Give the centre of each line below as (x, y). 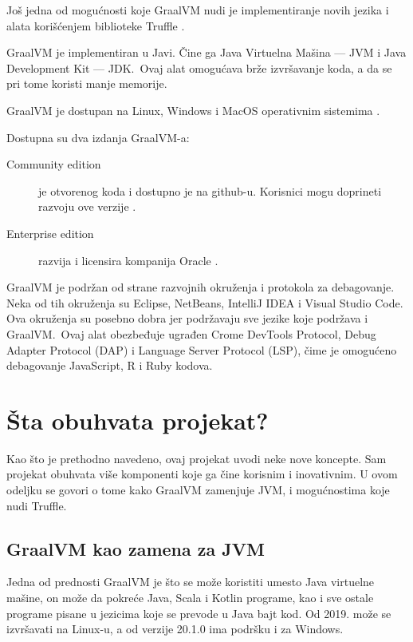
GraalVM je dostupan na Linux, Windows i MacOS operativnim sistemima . (193, 110)
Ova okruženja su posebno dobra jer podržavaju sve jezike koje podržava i (187, 318)
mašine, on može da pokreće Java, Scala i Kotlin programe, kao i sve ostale (190, 597)
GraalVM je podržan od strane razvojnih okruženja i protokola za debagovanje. (201, 287)
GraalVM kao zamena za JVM (136, 548)
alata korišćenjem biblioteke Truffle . (96, 25)
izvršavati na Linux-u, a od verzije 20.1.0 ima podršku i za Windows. (175, 629)
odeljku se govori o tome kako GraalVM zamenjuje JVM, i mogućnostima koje (198, 489)
